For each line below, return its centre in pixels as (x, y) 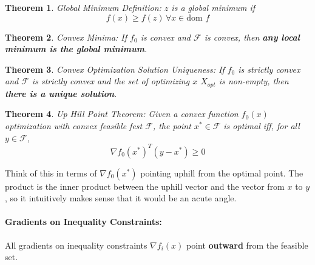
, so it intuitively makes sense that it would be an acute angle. (121, 198)
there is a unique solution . (61, 93)
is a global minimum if (213, 7)
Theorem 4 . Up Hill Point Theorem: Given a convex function (122, 114)
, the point (172, 126)
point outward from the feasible (247, 245)
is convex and (166, 37)
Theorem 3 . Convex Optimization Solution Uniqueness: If (115, 69)
